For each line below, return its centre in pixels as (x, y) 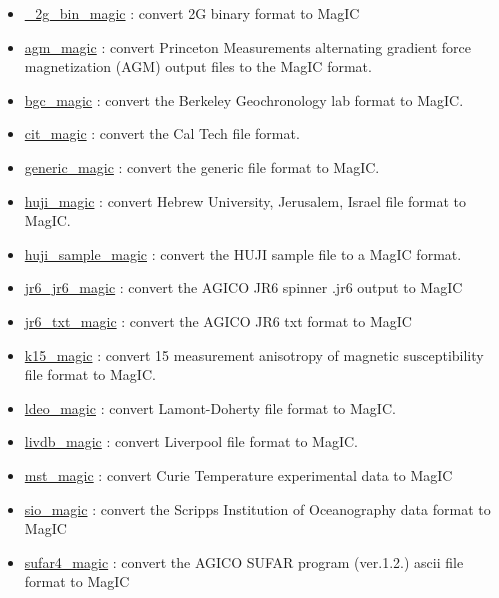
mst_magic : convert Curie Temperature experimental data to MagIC (238, 474)
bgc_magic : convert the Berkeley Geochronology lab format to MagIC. (244, 99)
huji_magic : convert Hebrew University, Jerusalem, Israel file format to (245, 200)
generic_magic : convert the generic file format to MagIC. (202, 166)
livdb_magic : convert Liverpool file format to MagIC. (191, 441)
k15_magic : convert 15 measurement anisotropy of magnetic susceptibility (254, 354)
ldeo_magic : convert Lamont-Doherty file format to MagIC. (210, 407)
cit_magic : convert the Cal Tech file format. (162, 133)
